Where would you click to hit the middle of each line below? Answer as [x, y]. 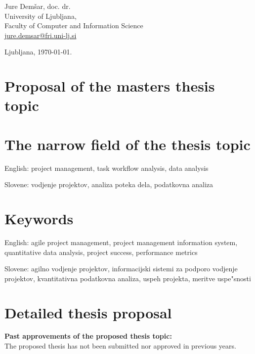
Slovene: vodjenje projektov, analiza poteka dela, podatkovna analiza [109, 184]
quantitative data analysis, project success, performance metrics [101, 252]
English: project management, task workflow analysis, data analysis [106, 168]
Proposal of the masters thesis [110, 86]
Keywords [39, 219]
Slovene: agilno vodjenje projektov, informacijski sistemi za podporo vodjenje [121, 269]
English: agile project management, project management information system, [121, 242]
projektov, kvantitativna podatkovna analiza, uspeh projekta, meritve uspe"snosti [128, 278]
